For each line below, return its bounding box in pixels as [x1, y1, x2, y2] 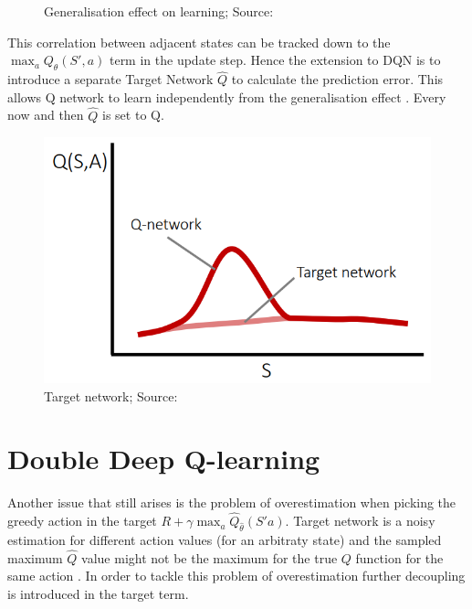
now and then [7, 105, 84, 124]
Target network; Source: [44, 386, 178, 405]
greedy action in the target [7, 511, 157, 530]
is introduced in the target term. [7, 583, 189, 603]
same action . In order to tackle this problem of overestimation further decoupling [7, 566, 466, 585]
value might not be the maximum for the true [81, 548, 338, 567]
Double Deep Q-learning [7, 440, 320, 477]
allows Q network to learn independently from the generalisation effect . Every [7, 87, 446, 106]
